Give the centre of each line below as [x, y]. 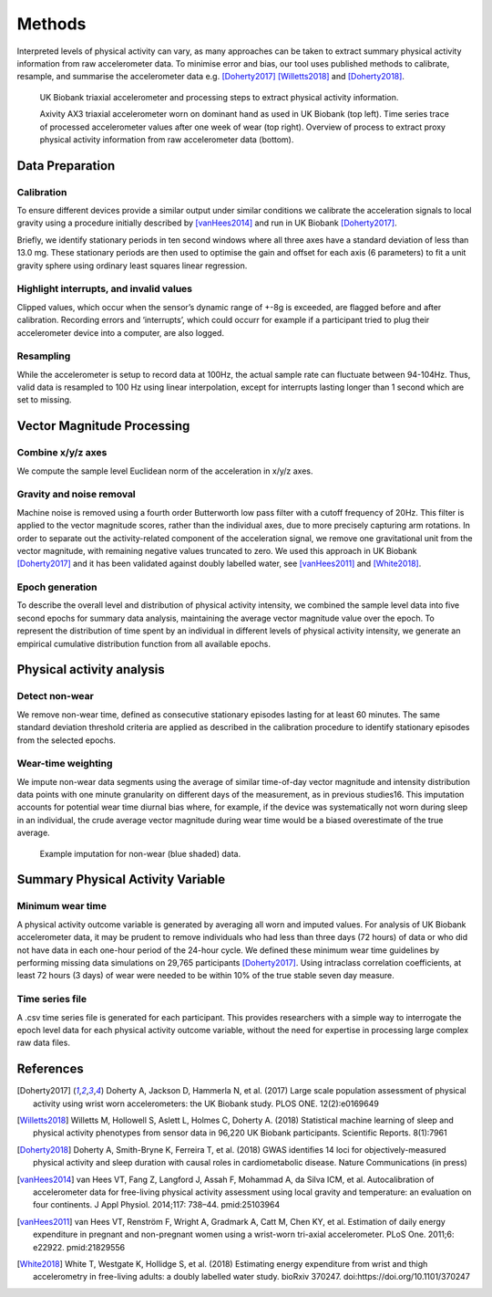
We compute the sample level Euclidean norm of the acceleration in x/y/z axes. [165, 471]
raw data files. [43, 1043]
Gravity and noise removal [76, 495]
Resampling [44, 356]
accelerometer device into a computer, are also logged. [121, 332]
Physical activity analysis [91, 669]
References [50, 1069]
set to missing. [44, 400]
